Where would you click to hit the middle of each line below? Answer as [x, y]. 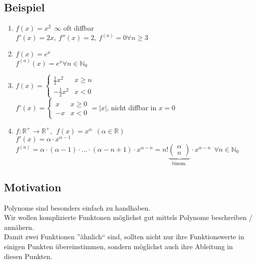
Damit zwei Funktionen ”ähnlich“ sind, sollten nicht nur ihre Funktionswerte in [124, 237]
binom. [179, 163]
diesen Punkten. [28, 256]
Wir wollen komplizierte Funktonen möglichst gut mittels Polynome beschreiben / [128, 217]
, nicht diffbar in [132, 107]
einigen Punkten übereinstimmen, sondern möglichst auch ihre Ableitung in [118, 246]
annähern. [19, 227]
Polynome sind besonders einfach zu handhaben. [77, 207]
